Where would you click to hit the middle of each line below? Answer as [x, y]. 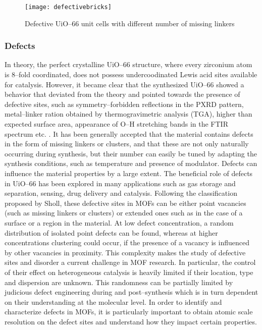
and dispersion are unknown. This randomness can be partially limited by [119, 282]
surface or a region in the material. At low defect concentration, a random [119, 222]
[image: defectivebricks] [68, 7]
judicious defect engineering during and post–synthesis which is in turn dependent [132, 292]
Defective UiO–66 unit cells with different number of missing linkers [130, 23]
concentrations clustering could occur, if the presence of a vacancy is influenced [127, 242]
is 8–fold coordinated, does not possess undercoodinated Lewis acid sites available [131, 74]
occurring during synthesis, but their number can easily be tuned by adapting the [131, 153]
